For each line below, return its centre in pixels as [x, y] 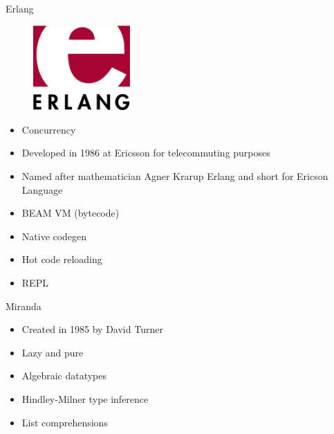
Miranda [24, 306]
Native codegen [54, 236]
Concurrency [49, 129]
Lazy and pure [53, 352]
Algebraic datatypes [64, 376]
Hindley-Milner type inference [85, 398]
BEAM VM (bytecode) [71, 213]
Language [42, 189]
